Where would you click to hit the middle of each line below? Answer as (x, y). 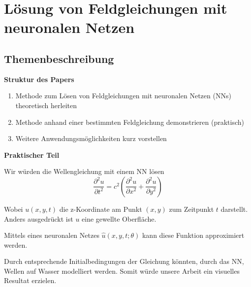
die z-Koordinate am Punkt (101, 209)
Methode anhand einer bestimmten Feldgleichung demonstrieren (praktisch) (130, 122)
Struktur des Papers (39, 79)
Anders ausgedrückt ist (39, 218)
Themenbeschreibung (59, 58)
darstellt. (234, 209)
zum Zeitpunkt (191, 209)
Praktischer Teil (32, 155)
